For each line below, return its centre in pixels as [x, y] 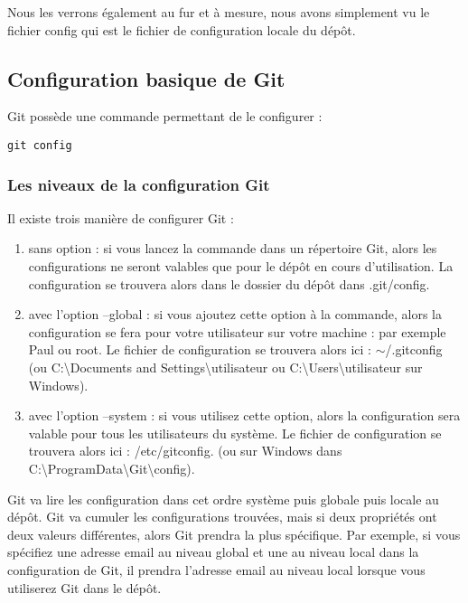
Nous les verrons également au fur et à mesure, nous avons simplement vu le [219, 12]
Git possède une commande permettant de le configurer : [165, 116]
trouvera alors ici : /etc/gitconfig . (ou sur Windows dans [185, 451]
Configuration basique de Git [146, 78]
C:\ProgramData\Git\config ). [112, 468]
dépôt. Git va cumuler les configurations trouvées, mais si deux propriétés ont [222, 517]
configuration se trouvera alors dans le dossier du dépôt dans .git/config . [229, 283]
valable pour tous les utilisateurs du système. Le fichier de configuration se [235, 433]
